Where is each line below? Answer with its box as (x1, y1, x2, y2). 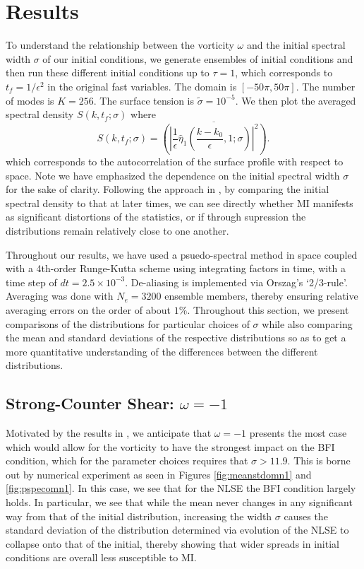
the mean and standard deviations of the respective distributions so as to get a (6, 330, 346, 345)
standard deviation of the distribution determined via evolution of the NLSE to (6, 522, 349, 537)
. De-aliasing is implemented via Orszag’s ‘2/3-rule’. (125, 274, 348, 289)
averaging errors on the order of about (6, 302, 171, 317)
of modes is (6, 93, 54, 107)
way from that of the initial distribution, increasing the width (6, 508, 272, 523)
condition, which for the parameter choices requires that (6, 453, 248, 468)
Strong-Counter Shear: (6, 392, 174, 414)
